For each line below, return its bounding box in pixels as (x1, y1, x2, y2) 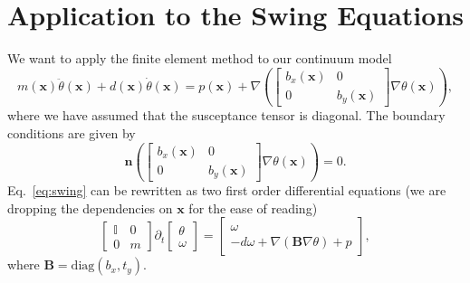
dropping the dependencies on (7, 198, 173, 217)
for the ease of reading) (188, 198, 318, 217)
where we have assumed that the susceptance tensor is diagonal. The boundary (7, 106, 446, 125)
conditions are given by (7, 123, 136, 142)
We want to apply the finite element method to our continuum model (7, 49, 392, 68)
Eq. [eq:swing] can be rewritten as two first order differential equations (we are (7, 181, 446, 200)
